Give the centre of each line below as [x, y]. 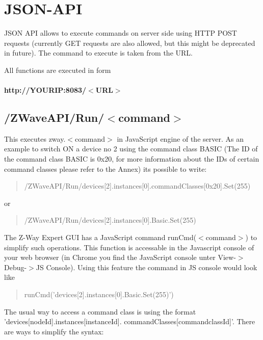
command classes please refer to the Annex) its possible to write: [106, 168]
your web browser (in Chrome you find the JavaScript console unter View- [120, 257]
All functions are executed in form [58, 70]
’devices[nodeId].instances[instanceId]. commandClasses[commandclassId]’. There [130, 321]
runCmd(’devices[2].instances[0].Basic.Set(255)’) [99, 294]
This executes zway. [35, 138]
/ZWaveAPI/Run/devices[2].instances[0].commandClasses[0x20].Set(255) [137, 186]
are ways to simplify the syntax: [54, 331]
